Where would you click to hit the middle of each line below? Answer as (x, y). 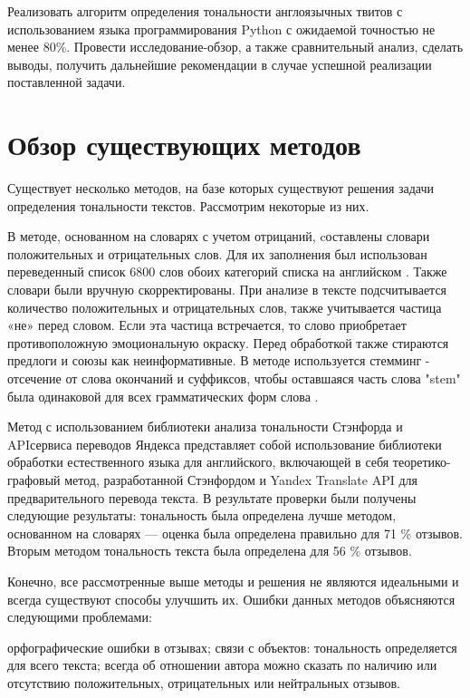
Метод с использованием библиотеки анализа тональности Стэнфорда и (205, 427)
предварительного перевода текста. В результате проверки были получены (212, 497)
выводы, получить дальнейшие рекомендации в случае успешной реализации (220, 64)
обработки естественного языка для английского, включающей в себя (198, 462)
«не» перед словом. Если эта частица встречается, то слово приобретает (207, 325)
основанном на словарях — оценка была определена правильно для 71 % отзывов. (235, 533)
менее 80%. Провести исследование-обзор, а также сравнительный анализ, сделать (235, 47)
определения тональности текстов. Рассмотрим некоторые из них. (188, 205)
